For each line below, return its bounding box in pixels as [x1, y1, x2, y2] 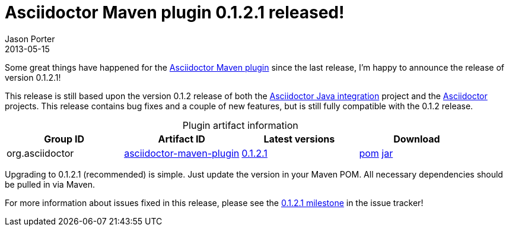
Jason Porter [5, 33, 55, 44]
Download [393, 132, 440, 145]
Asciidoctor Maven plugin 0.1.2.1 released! [5, 2, 345, 23]
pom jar [359, 147, 393, 159]
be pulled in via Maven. [5, 179, 95, 189]
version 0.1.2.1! [5, 72, 61, 83]
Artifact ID [158, 132, 205, 145]
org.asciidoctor [7, 147, 74, 159]
